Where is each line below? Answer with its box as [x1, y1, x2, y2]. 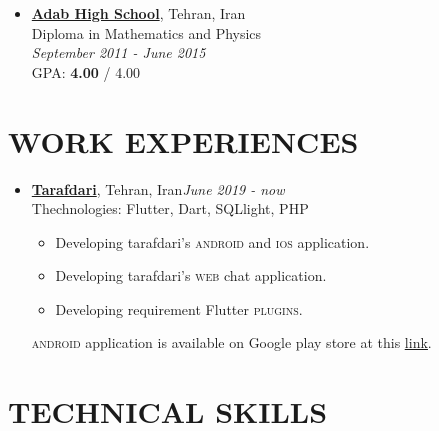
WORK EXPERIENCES [8, 120, 359, 161]
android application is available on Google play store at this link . [31, 332, 432, 353]
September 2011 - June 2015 [31, 42, 206, 63]
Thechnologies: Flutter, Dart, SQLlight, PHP [31, 198, 309, 219]
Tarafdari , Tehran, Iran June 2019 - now [31, 178, 285, 199]
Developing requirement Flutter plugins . [55, 298, 303, 319]
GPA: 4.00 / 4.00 [31, 61, 141, 82]
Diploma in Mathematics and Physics [31, 22, 262, 43]
